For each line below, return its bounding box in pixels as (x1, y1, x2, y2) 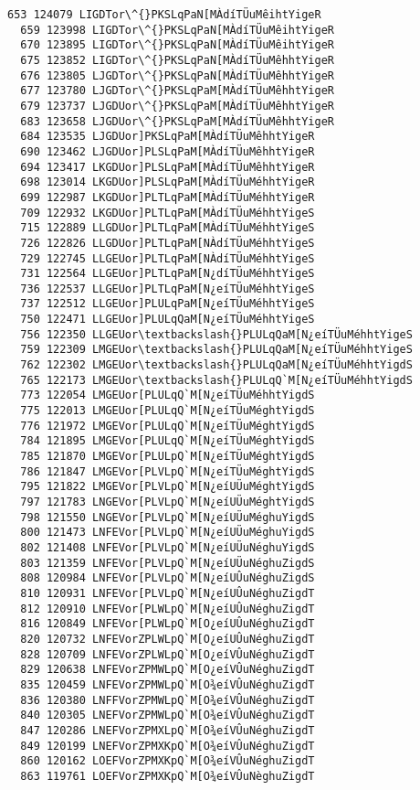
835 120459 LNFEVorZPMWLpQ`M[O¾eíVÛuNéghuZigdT (20, 678, 315, 691)
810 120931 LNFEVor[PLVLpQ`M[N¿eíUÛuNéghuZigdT (20, 586, 315, 600)
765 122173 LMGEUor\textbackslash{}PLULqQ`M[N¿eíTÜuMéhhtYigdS (20, 373, 413, 387)
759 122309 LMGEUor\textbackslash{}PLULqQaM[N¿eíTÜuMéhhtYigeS (20, 343, 413, 357)
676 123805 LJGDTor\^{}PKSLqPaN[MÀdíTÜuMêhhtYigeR (20, 69, 334, 82)
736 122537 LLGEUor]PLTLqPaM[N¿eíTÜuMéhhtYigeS (20, 282, 315, 295)
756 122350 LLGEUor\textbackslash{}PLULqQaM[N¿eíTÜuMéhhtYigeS (20, 327, 413, 341)
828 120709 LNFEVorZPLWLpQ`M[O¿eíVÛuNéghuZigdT (20, 647, 315, 661)
